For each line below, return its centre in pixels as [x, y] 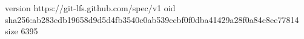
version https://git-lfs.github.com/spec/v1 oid [90, 8]
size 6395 [21, 31]
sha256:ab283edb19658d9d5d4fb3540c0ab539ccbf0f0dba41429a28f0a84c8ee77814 [152, 19]
